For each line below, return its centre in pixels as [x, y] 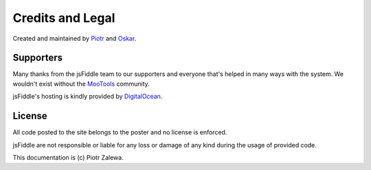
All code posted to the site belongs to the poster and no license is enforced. [120, 132]
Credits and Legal [64, 18]
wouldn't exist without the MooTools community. [81, 84]
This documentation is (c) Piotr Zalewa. [68, 157]
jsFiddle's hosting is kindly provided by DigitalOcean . [88, 97]
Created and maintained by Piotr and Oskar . [75, 38]
